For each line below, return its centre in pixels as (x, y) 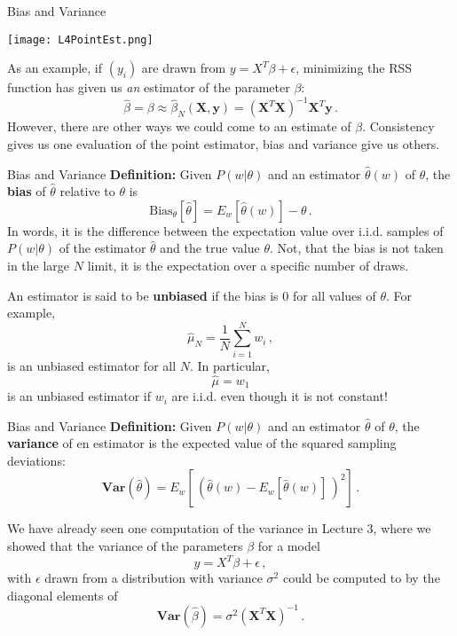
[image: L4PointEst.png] (80, 39)
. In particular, (230, 365)
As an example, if (55, 68)
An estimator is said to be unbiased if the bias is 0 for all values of (192, 295)
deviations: (36, 460)
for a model (289, 546)
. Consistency (398, 126)
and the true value (210, 248)
